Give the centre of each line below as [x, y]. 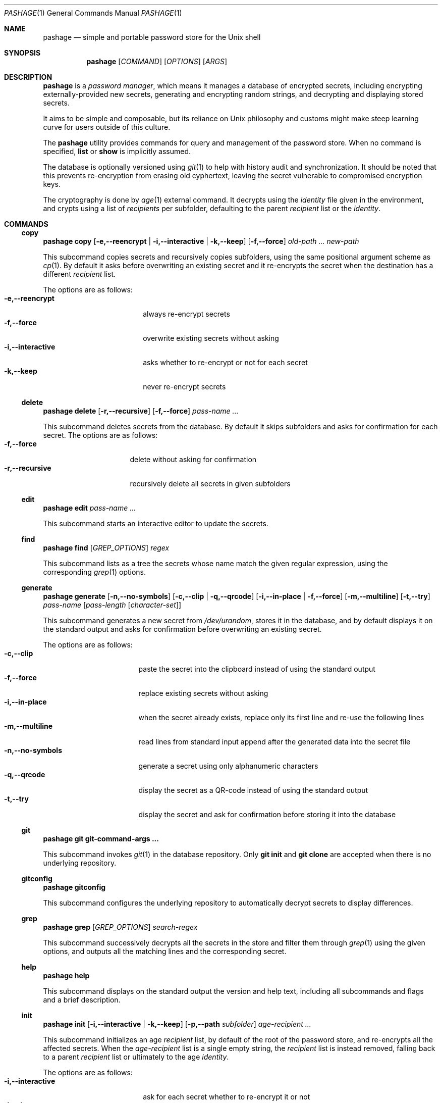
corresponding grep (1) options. [95, 572]
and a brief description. [82, 1000]
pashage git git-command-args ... [101, 839]
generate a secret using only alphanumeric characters [228, 766]
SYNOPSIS [22, 53]
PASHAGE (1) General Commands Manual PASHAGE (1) [93, 13]
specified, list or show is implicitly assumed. [117, 151]
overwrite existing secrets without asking [211, 338]
